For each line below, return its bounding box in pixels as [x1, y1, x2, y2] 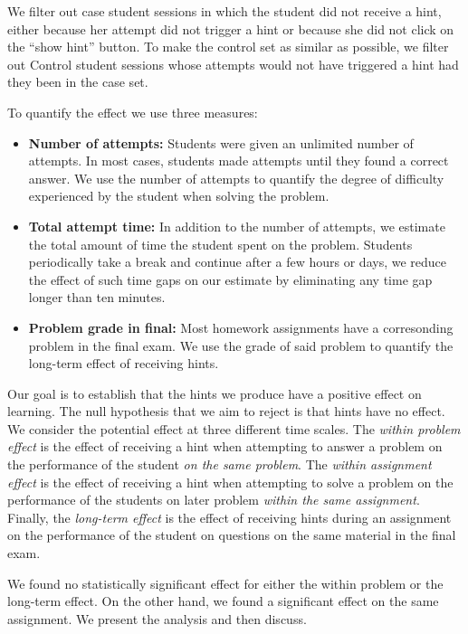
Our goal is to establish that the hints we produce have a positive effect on [7, 383, 422, 402]
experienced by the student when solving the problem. [28, 186, 330, 205]
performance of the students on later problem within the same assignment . [7, 490, 420, 509]
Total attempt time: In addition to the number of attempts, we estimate [28, 216, 445, 235]
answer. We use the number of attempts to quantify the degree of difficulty [28, 168, 444, 187]
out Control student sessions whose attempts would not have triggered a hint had [7, 54, 459, 73]
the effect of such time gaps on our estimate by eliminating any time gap [28, 270, 433, 289]
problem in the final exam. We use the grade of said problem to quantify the [28, 336, 454, 355]
